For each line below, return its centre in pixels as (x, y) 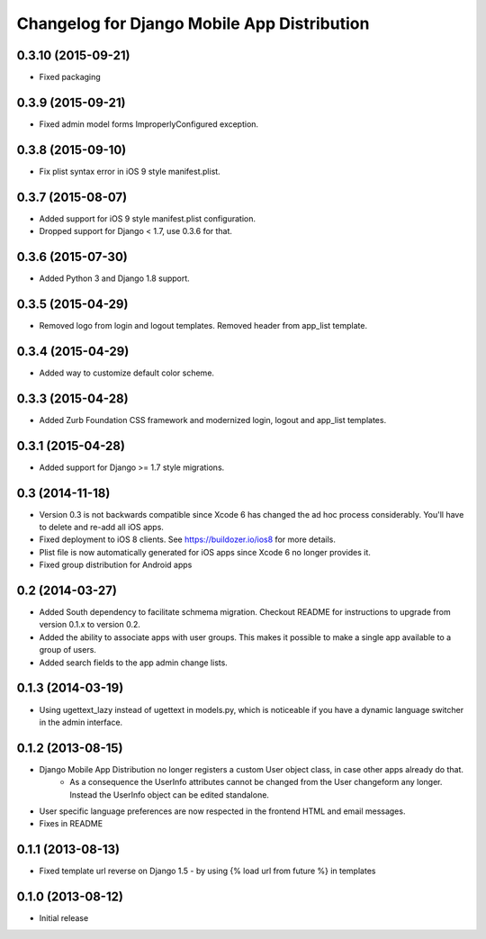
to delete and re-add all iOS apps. (101, 527)
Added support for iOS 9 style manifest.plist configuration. (148, 218)
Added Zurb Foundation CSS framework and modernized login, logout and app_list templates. (213, 420)
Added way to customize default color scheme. (127, 373)
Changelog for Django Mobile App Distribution (193, 23)
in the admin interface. (81, 722)
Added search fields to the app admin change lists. (134, 663)
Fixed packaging (70, 77)
